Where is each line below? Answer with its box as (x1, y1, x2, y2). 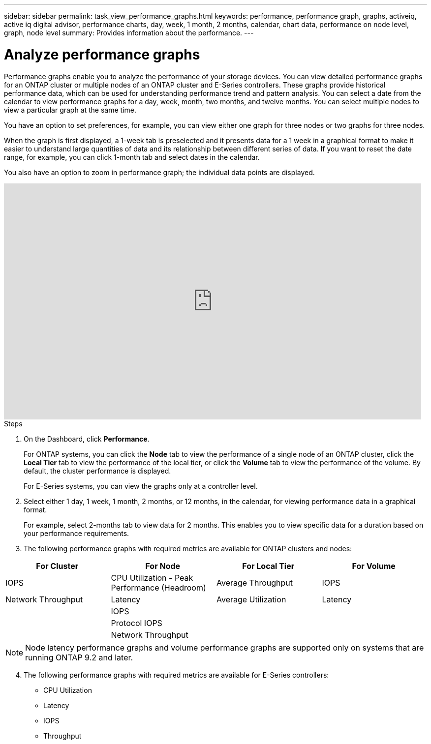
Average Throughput (216, 577, 293, 588)
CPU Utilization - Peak (111, 572, 193, 583)
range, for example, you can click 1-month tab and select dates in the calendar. (4, 152, 260, 161)
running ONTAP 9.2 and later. (25, 652, 133, 662)
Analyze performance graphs (4, 46, 200, 63)
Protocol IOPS (111, 618, 162, 628)
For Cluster (36, 561, 79, 571)
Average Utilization (216, 594, 286, 604)
